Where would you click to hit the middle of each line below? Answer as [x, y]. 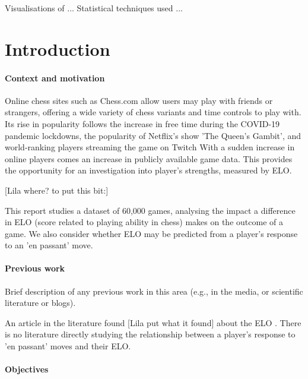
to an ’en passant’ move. [49, 245]
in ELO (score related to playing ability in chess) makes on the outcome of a [144, 222]
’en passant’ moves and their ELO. [68, 346]
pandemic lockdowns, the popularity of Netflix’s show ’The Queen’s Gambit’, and [153, 135]
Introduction [58, 48]
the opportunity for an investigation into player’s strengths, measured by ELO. [148, 170]
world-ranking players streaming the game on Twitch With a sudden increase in [150, 147]
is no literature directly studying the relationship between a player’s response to [150, 334]
